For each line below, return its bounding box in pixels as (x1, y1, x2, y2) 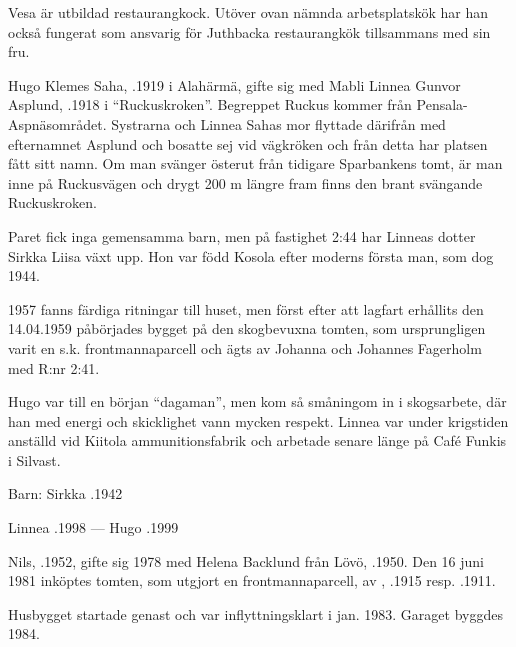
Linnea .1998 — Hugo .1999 (8, 517, 179, 538)
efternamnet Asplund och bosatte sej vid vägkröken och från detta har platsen (8, 133, 488, 154)
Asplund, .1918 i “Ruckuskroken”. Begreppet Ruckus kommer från (8, 94, 412, 115)
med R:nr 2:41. (8, 357, 100, 378)
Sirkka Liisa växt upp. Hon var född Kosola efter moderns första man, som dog (8, 245, 494, 266)
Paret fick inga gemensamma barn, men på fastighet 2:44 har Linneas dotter (8, 225, 476, 246)
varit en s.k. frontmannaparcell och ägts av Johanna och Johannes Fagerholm (8, 337, 482, 358)
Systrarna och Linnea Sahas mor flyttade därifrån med (111, 113, 446, 134)
